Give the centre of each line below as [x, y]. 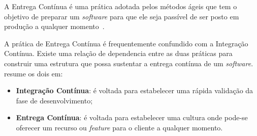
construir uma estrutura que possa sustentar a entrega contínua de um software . [129, 63]
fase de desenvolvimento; [54, 100]
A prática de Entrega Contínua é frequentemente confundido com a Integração [126, 43]
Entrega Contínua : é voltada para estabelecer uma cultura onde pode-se [132, 117]
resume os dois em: [34, 73]
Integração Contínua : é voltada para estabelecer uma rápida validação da [135, 90]
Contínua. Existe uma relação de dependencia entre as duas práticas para [118, 53]
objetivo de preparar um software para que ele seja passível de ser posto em [122, 16]
